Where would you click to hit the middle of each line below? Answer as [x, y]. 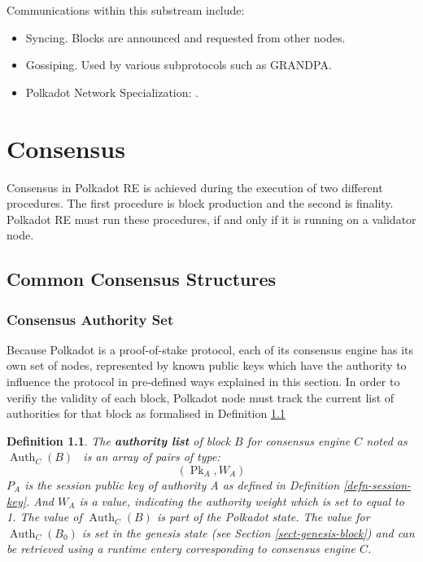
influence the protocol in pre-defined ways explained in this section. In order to [203, 382]
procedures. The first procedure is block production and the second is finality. [200, 203]
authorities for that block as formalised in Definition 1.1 [146, 413]
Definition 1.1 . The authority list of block [119, 440]
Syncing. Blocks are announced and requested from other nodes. [185, 37]
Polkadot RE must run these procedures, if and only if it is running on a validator [211, 219]
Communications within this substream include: [126, 10]
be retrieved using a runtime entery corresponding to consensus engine [181, 549]
